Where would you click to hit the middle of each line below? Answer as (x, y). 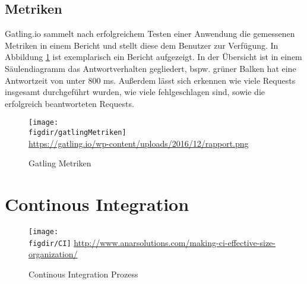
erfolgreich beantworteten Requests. (69, 103)
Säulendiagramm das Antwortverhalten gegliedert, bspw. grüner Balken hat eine (151, 68)
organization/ (53, 254)
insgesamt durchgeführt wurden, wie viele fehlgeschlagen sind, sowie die (135, 92)
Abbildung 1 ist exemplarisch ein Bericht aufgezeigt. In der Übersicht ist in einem (153, 57)
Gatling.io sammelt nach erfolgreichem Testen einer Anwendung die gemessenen (150, 34)
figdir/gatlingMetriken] (77, 133)
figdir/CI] (50, 243)
